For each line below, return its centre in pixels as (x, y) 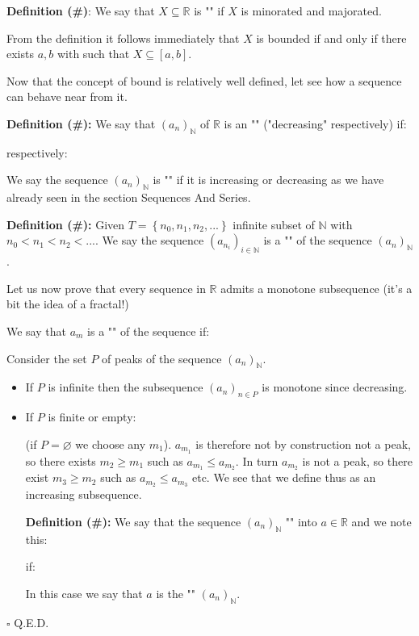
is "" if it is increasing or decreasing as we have (268, 180)
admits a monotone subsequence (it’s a (316, 288)
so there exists (61, 460)
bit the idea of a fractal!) (68, 304)
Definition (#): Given (66, 224)
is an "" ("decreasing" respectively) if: (315, 123)
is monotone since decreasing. (335, 387)
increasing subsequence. (84, 494)
